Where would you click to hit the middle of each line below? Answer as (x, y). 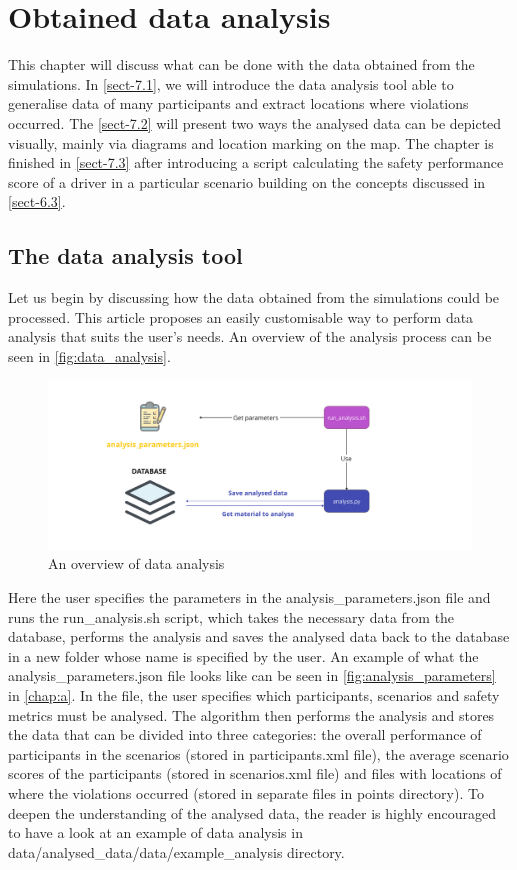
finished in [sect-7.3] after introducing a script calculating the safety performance (256, 162)
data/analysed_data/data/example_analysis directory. (176, 851)
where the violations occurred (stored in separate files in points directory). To (246, 792)
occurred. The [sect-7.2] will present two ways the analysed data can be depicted (255, 122)
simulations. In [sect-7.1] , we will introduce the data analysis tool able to (231, 83)
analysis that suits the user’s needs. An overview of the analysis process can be (250, 336)
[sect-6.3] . (37, 201)
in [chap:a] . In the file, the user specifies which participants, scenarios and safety (254, 694)
